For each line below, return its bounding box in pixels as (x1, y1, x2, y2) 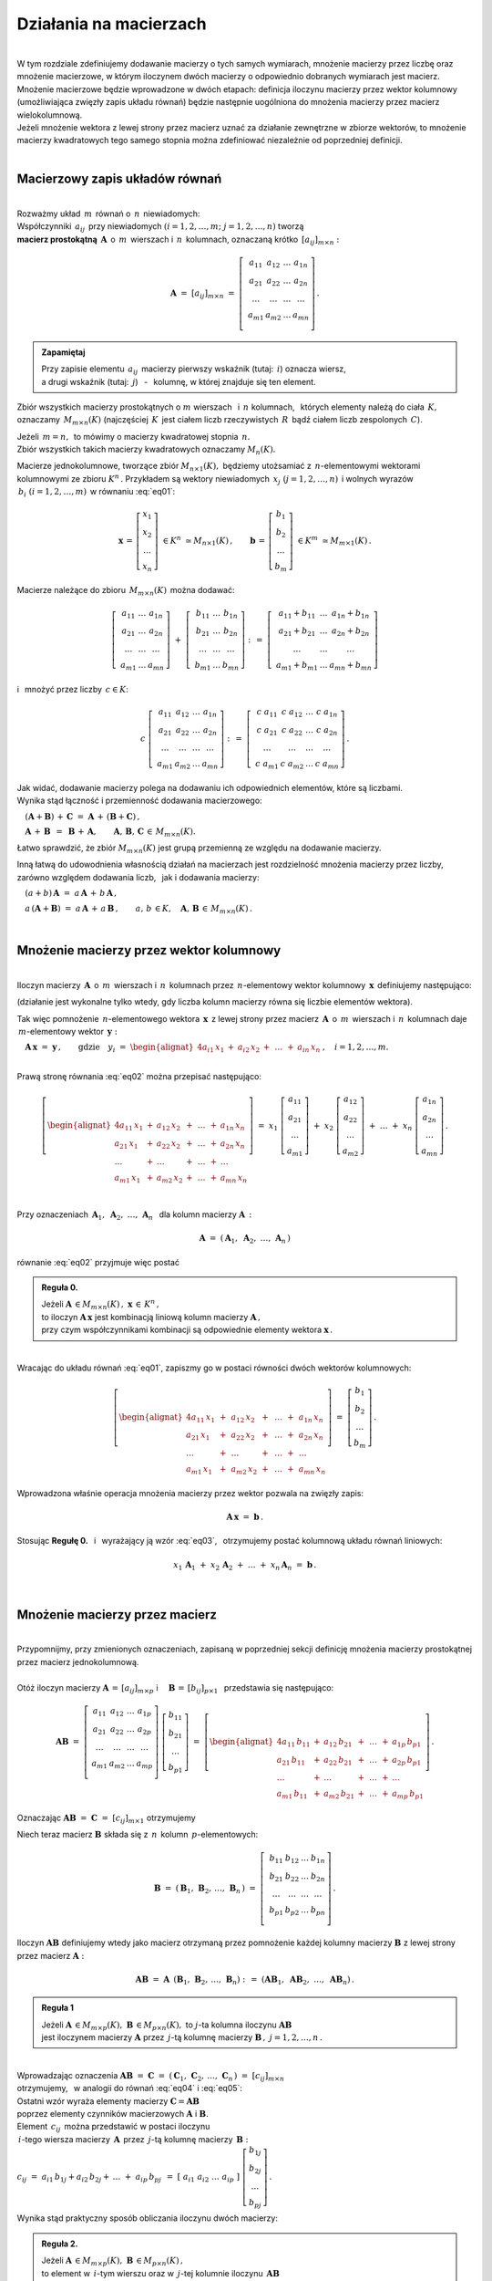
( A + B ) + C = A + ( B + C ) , (25, 811, 140, 821)
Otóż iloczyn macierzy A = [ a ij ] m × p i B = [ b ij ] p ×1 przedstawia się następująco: (16, 1682, 334, 1695)
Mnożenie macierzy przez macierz (16, 1607, 218, 1622)
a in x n (297, 1042, 321, 1055)
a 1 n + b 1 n (331, 608, 370, 620)
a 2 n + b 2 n (331, 626, 370, 639)
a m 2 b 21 (323, 1788, 355, 1801)
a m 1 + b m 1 (276, 660, 319, 672)
